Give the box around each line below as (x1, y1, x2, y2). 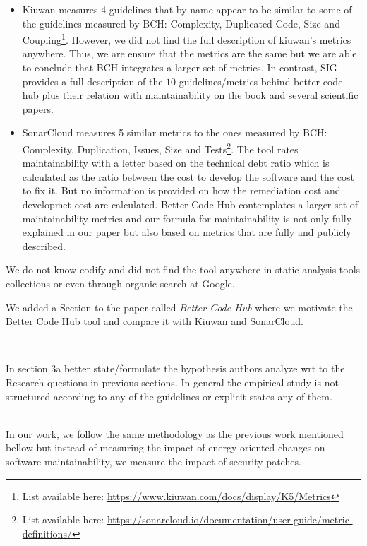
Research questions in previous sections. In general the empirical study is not (6, 374, 339, 389)
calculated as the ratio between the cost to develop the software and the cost (22, 169, 354, 184)
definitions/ (22, 526, 72, 540)
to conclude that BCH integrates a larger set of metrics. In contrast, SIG (22, 60, 337, 75)
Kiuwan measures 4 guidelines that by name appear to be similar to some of (22, 2, 352, 16)
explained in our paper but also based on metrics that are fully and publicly (22, 225, 351, 239)
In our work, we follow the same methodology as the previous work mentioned (6, 426, 344, 441)
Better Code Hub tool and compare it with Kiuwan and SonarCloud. (6, 314, 303, 328)
